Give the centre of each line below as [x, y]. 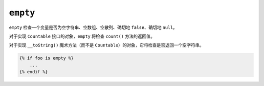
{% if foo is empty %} [46, 58]
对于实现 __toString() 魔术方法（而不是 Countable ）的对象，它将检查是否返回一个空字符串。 [106, 45]
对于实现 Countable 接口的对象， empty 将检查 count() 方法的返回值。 [82, 36]
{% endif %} [34, 72]
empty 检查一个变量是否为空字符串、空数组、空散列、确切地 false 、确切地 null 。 [93, 27]
